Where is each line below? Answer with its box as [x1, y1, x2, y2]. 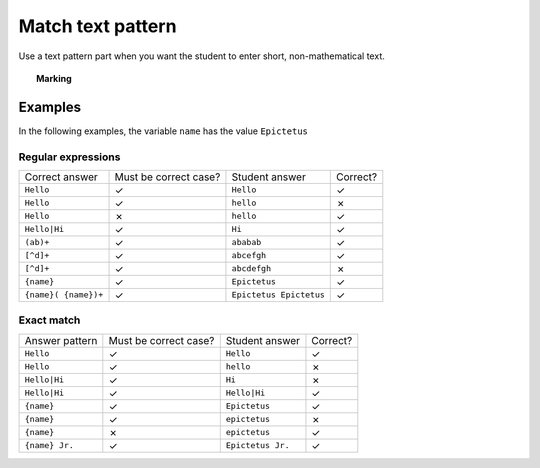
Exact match [18, 313, 81, 327]
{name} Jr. [24, 440, 75, 451]
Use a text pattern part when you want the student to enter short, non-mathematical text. [18, 50, 385, 62]
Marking [36, 72, 72, 84]
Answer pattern [24, 333, 98, 347]
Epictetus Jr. [225, 440, 290, 451]
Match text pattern [18, 15, 177, 37]
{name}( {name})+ [24, 290, 104, 300]
